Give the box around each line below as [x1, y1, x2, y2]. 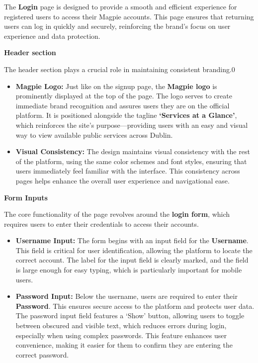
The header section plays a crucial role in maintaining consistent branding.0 [4, 64, 235, 74]
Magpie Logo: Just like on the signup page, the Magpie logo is [15, 81, 217, 91]
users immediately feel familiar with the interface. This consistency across [15, 166, 240, 176]
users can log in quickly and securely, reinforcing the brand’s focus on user [4, 21, 231, 31]
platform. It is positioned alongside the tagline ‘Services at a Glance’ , [15, 110, 237, 120]
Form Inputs [4, 192, 48, 202]
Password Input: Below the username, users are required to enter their [15, 291, 238, 301]
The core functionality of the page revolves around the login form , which [4, 209, 230, 219]
